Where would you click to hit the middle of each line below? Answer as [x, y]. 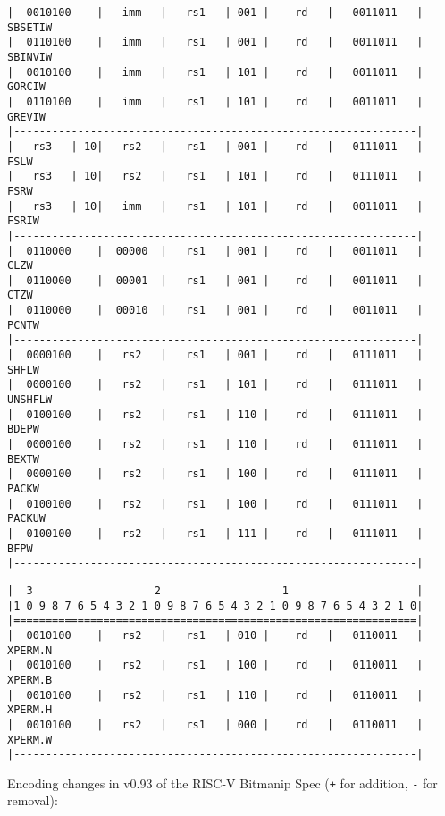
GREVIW [26, 117]
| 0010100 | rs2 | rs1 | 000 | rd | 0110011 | [215, 724]
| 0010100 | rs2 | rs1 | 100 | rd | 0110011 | [215, 665]
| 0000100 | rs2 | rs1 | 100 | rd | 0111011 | [215, 474]
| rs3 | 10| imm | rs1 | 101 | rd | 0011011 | [215, 206]
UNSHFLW [30, 400]
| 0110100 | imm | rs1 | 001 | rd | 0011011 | [215, 42]
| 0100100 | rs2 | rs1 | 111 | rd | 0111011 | [215, 533]
